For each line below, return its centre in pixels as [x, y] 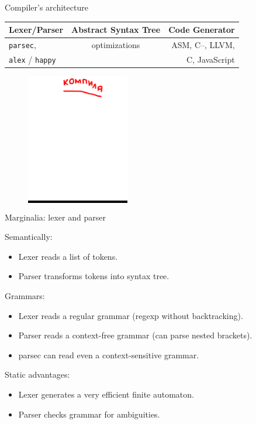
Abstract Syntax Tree [116, 30]
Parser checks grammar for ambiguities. [89, 414]
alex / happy [32, 59]
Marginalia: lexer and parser [55, 217]
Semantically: [29, 237]
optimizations [116, 44]
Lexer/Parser [36, 30]
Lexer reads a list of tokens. [68, 256]
